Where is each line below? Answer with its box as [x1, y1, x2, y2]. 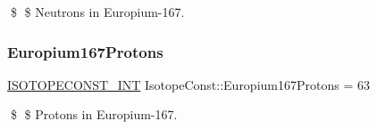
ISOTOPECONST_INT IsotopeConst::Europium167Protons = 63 [7, 75, 370, 93]
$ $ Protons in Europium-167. [10, 105, 178, 124]
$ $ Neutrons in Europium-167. [10, 3, 185, 20]
